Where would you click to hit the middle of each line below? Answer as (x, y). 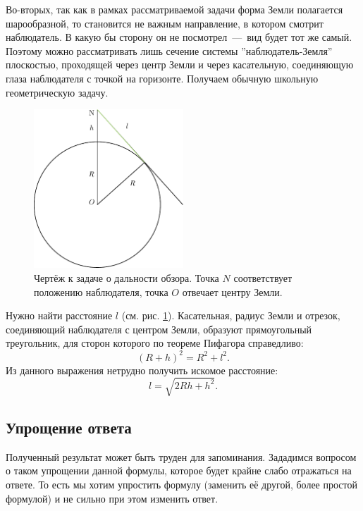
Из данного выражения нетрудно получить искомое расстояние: (142, 370)
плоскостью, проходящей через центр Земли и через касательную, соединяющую (180, 64)
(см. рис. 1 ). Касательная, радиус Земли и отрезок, (231, 315)
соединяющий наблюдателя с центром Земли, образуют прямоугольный (159, 329)
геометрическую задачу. (57, 92)
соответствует (263, 278)
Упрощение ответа (69, 427)
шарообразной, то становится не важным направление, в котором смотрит (165, 23)
